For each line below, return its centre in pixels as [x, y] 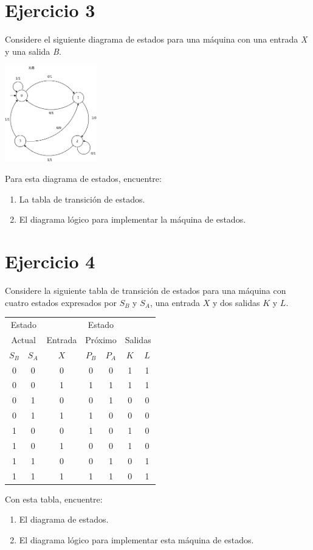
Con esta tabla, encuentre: [54, 499]
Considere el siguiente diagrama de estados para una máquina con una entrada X [156, 39]
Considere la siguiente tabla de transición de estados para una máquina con [146, 291]
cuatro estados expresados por [61, 302]
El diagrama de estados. [64, 519]
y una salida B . [33, 51]
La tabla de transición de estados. [82, 199]
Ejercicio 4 [50, 261]
